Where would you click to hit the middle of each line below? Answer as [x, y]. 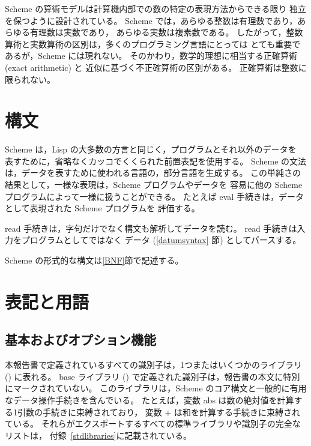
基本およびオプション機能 [80, 339]
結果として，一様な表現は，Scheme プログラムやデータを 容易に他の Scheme [154, 185]
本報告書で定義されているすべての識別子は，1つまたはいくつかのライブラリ [154, 365]
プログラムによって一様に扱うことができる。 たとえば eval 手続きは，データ [154, 196]
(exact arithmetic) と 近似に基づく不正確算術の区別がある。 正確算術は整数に [156, 67]
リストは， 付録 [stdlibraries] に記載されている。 [98, 435]
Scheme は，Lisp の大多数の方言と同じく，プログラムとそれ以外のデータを [151, 149]
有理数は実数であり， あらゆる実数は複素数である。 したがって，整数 [166, 32]
